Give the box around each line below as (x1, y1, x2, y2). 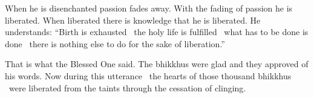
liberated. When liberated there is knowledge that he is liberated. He (5, 13, 261, 26)
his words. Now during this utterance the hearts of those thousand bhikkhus (5, 69, 292, 82)
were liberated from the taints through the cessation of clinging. (8, 81, 246, 94)
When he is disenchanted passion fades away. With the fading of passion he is (5, 2, 293, 14)
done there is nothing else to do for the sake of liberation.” (5, 37, 225, 50)
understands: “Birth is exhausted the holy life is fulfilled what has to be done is (5, 25, 309, 38)
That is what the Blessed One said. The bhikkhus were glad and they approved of (5, 57, 309, 70)
